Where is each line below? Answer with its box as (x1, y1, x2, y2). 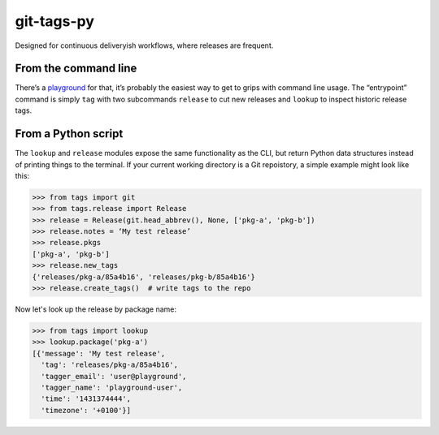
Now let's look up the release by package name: (15, 304, 177, 314)
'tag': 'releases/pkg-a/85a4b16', (41, 360, 179, 369)
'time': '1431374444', (41, 394, 132, 403)
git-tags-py (15, 12, 95, 30)
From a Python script (15, 127, 124, 141)
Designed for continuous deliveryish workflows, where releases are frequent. (15, 41, 274, 50)
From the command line (15, 62, 137, 75)
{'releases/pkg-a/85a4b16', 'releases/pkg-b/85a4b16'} (32, 272, 255, 282)
